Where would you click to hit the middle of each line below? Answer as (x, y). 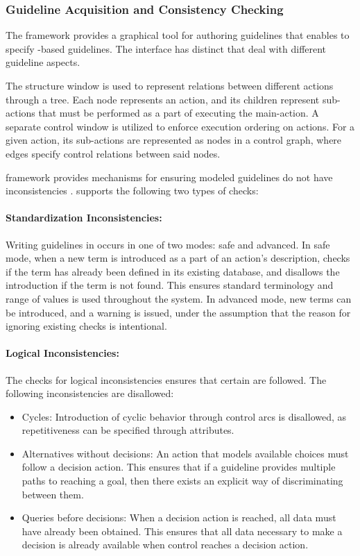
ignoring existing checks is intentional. (86, 326)
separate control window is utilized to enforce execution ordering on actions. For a (180, 126)
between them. (53, 494)
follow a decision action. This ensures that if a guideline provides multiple (179, 467)
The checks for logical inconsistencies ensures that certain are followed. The (166, 379)
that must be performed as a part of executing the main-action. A (179, 113)
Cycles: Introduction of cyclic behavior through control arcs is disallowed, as (184, 416)
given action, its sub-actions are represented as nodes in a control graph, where (174, 140)
